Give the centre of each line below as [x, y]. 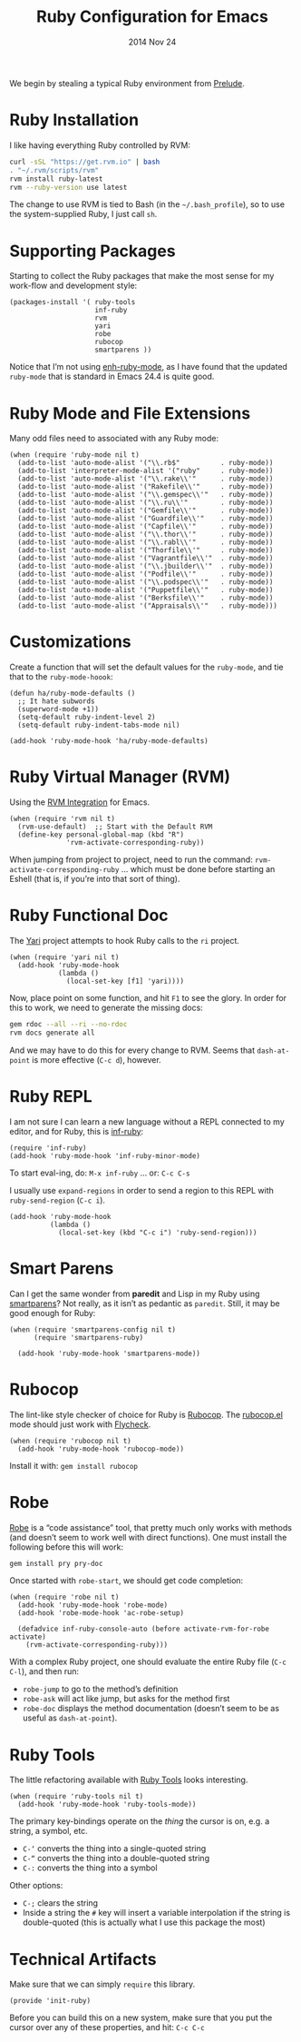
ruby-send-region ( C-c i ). [58, 1200]
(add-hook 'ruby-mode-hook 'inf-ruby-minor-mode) [105, 1155]
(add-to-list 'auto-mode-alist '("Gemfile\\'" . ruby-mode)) [146, 510]
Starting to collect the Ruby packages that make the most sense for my [142, 276]
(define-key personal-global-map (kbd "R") [101, 835]
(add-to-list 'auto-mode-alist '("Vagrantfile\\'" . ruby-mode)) [146, 559]
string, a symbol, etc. [49, 1831]
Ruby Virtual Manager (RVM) [120, 777]
